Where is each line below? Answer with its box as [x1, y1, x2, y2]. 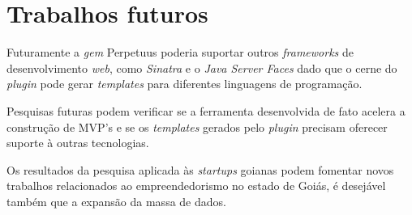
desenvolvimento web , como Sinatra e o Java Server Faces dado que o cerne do [6, 59, 397, 76]
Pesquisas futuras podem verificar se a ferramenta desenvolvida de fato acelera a [6, 102, 406, 119]
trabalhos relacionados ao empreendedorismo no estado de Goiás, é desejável [6, 177, 386, 194]
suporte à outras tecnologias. [6, 134, 149, 151]
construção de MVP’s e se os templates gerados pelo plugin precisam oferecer [6, 118, 388, 135]
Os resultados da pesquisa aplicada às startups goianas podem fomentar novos [6, 161, 394, 178]
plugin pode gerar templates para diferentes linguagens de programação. [6, 75, 363, 92]
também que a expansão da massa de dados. [6, 192, 226, 209]
